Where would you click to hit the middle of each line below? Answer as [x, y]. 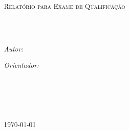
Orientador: [21, 65]
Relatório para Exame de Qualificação [65, 6]
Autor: [14, 48]
